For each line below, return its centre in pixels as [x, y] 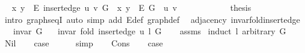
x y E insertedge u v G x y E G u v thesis [131, 7]
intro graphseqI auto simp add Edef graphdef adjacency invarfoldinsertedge [152, 19]
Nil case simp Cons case [84, 42]
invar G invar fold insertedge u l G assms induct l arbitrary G [149, 31]
